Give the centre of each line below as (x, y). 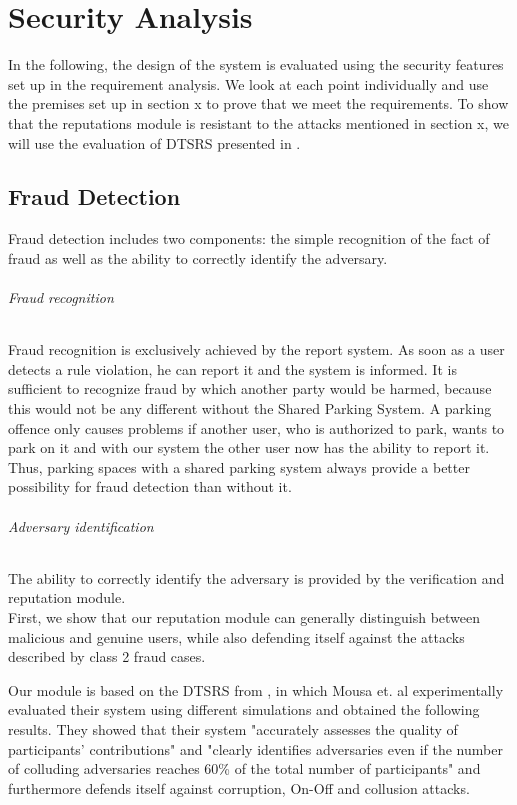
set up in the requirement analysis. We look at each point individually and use (248, 83)
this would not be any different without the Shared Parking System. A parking (250, 408)
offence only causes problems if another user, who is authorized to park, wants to (256, 427)
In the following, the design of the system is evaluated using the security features (256, 64)
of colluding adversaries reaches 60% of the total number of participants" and (244, 768)
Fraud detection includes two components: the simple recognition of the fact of (249, 238)
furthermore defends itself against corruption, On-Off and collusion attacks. (239, 787)
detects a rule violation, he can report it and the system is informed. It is (232, 368)
